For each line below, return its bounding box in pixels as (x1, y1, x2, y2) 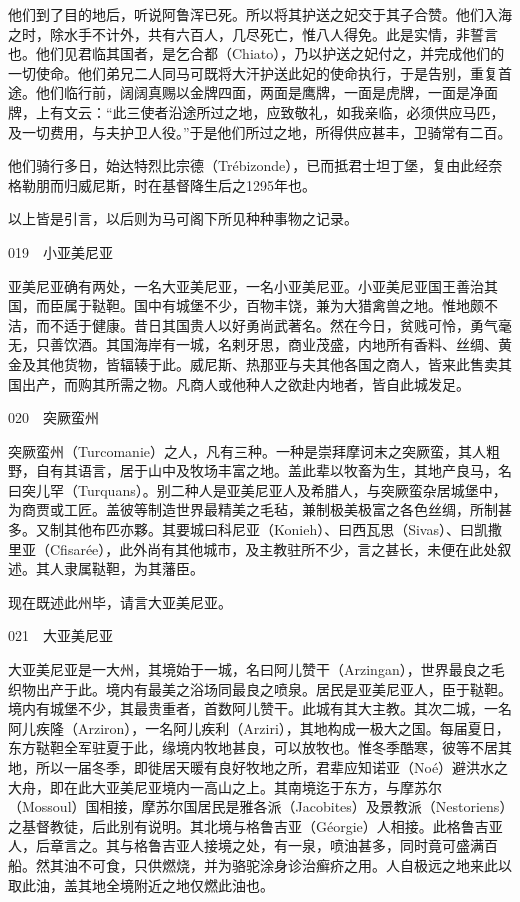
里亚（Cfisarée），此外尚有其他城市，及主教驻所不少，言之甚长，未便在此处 (8, 538, 498, 559)
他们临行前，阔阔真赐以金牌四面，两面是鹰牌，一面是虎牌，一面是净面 (35, 82, 498, 103)
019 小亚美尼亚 (8, 241, 113, 262)
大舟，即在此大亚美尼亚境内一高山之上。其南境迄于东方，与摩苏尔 (8, 776, 442, 797)
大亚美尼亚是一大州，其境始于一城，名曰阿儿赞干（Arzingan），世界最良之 (8, 659, 491, 680)
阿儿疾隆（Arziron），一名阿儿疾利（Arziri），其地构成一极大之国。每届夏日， (8, 717, 510, 738)
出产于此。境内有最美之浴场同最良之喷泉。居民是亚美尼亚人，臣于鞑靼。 (35, 678, 512, 699)
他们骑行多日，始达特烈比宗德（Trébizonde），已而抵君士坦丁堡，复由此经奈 (8, 155, 503, 176)
